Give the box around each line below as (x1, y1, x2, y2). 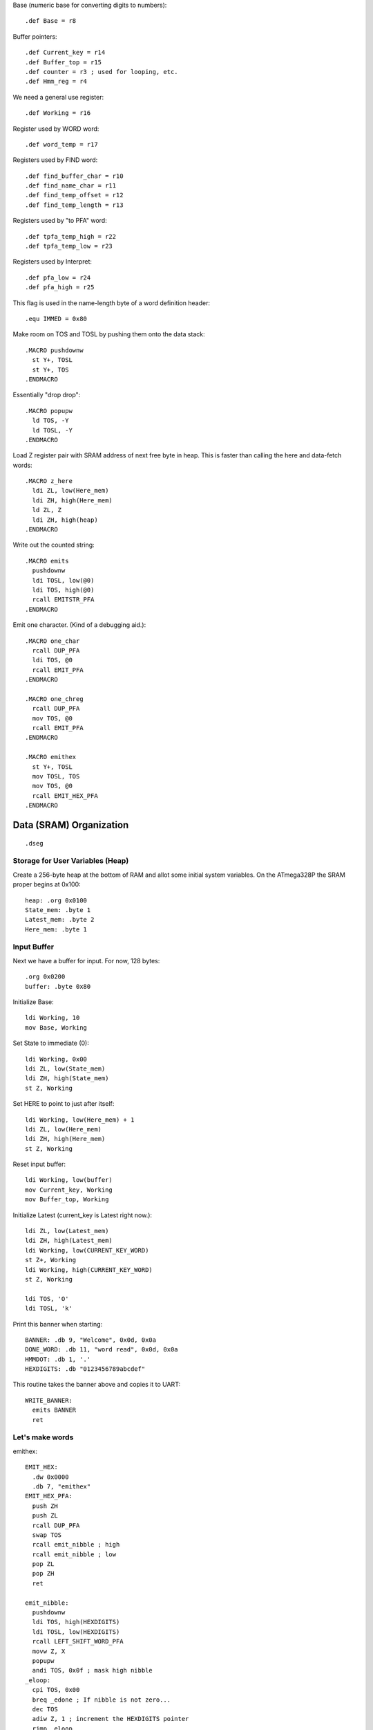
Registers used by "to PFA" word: (12, 217, 107, 225)
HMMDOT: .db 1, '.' (25, 1355, 91, 1363)
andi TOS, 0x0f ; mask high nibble (32, 1666, 153, 1675)
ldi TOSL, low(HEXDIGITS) (32, 1628, 120, 1636)
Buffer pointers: (12, 32, 58, 41)
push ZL (32, 1512, 58, 1520)
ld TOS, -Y (32, 417, 69, 425)
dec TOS (32, 1705, 58, 1713)
